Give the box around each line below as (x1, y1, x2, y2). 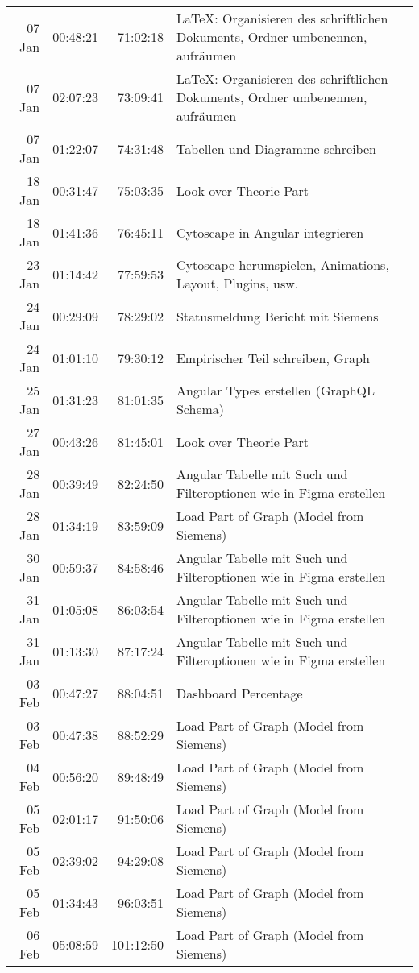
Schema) (176, 400, 225, 418)
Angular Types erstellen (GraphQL (176, 381, 375, 400)
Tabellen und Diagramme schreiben (176, 139, 376, 158)
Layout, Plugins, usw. (176, 274, 299, 292)
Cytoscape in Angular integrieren (176, 222, 364, 242)
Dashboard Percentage (176, 683, 303, 702)
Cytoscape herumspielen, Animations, (176, 255, 389, 274)
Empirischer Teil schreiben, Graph (176, 348, 370, 367)
